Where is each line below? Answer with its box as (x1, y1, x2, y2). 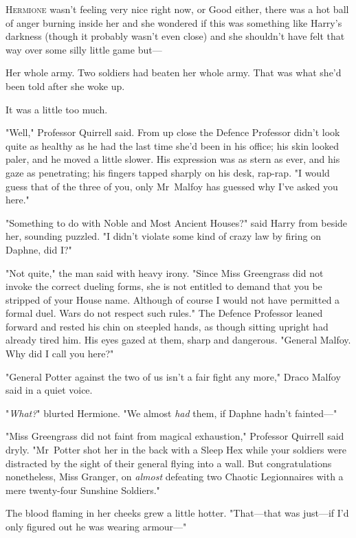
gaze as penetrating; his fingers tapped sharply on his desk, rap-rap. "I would (5, 165, 330, 179)
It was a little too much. (5, 102, 108, 116)
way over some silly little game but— (5, 42, 162, 56)
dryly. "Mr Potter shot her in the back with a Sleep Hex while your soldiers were (5, 442, 346, 457)
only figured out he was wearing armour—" (5, 519, 187, 533)
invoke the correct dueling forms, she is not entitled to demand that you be (5, 279, 322, 293)
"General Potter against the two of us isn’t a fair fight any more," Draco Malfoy (5, 369, 341, 383)
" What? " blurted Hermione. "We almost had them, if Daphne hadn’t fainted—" (5, 405, 337, 420)
